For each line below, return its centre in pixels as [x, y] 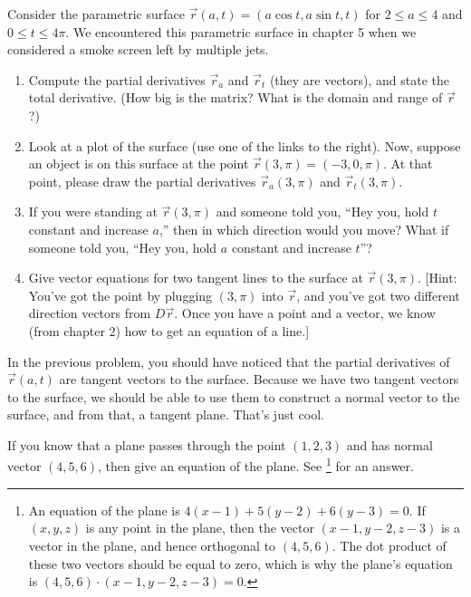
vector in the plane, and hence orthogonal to [152, 545]
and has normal [389, 444]
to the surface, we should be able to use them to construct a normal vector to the [234, 396]
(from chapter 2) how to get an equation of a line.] [169, 330]
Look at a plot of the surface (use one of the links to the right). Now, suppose [245, 145]
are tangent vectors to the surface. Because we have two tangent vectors [259, 379]
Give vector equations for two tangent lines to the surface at [196, 278]
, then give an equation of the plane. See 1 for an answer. [255, 465]
